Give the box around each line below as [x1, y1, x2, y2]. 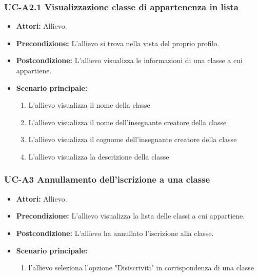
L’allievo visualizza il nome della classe [28, 100, 150, 110]
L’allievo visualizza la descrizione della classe [28, 151, 169, 162]
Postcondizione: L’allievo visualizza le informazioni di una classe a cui [16, 55, 243, 66]
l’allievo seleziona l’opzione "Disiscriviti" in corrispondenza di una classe [28, 262, 254, 273]
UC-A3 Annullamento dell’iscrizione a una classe [4, 173, 210, 186]
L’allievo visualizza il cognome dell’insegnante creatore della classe [28, 134, 237, 145]
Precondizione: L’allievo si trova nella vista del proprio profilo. [16, 37, 220, 48]
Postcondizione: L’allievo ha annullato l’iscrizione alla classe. [16, 227, 214, 238]
